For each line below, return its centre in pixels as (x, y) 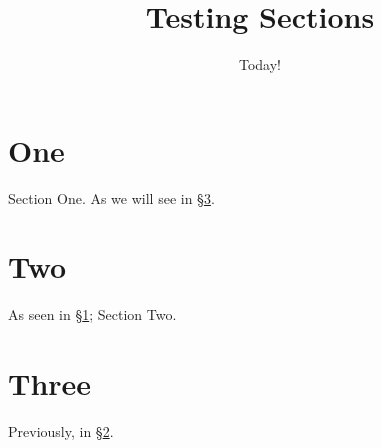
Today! (259, 64)
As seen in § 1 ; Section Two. (92, 314)
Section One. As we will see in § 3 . (111, 197)
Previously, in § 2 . (61, 431)
